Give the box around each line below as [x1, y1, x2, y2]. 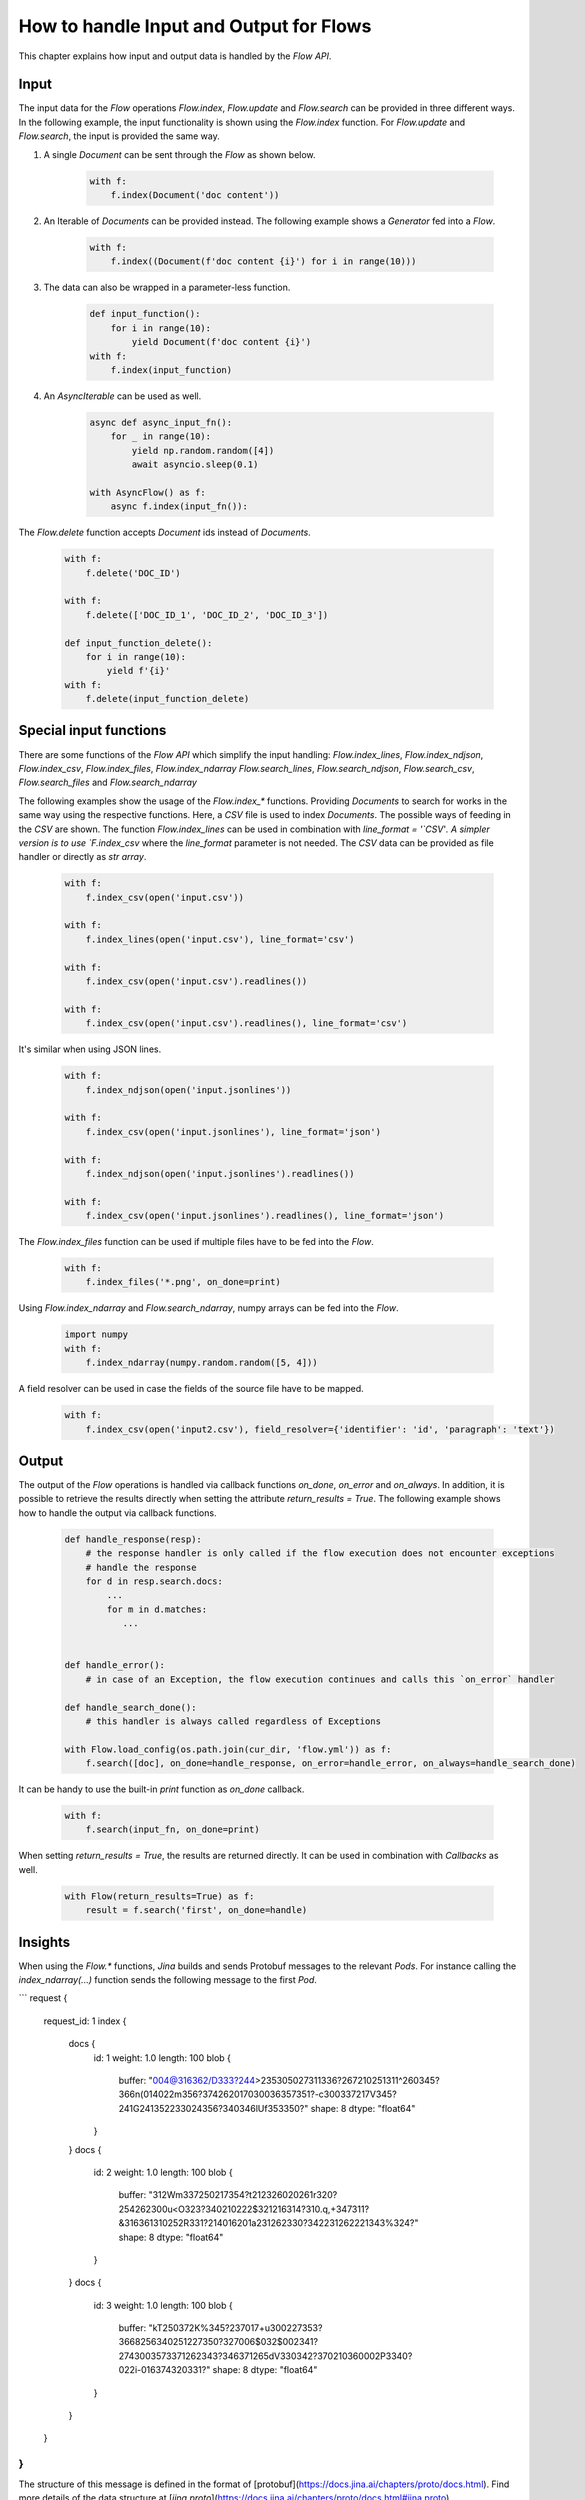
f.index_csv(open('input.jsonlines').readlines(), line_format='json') [85, 1210, 445, 1222]
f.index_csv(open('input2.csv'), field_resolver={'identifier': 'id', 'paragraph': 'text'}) [85, 1423, 555, 1435]
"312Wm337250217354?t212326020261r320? [148, 2189, 338, 2201]
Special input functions [18, 722, 167, 739]
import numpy [64, 1329, 129, 1340]
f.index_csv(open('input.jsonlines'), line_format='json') [85, 1126, 382, 1137]
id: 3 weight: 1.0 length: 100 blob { [93, 2299, 234, 2311]
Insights [18, 1933, 71, 1950]
